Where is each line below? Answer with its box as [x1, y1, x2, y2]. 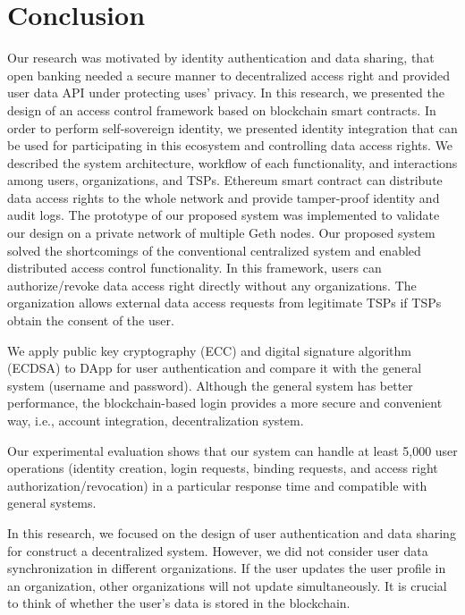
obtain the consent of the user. [7, 311, 174, 330]
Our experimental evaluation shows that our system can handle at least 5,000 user [7, 441, 458, 459]
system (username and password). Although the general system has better [7, 375, 413, 394]
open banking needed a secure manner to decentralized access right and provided [7, 65, 451, 84]
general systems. [7, 493, 97, 512]
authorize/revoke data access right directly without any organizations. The [7, 275, 417, 294]
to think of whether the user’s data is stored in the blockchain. [7, 594, 351, 612]
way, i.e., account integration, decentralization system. [7, 411, 304, 429]
